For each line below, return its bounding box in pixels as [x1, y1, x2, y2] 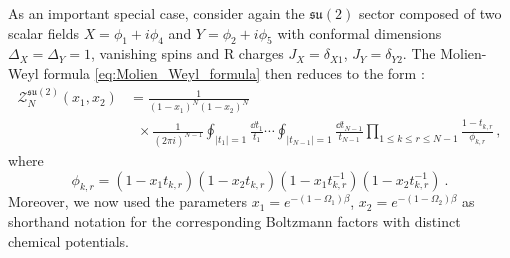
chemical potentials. [8, 230, 130, 251]
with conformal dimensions [277, 22, 442, 43]
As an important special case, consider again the [8, 3, 305, 23]
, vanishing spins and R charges [91, 43, 284, 64]
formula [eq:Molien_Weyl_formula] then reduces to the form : [43, 62, 425, 83]
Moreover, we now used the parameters [8, 191, 248, 212]
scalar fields [8, 22, 79, 43]
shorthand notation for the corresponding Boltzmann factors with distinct [8, 210, 461, 231]
